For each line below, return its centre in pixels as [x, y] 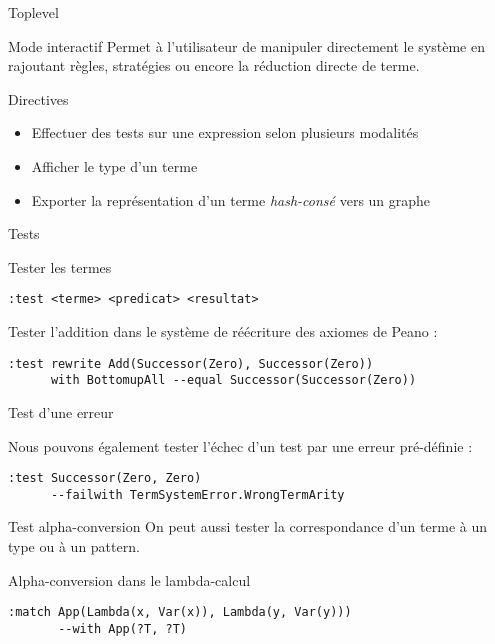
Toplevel [33, 12]
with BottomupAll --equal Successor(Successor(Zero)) [233, 380]
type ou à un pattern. [74, 546]
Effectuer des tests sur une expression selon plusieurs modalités [225, 132]
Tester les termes [60, 266]
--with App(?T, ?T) [122, 628]
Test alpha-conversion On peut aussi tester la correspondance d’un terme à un [247, 526]
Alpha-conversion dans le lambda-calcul [129, 579]
